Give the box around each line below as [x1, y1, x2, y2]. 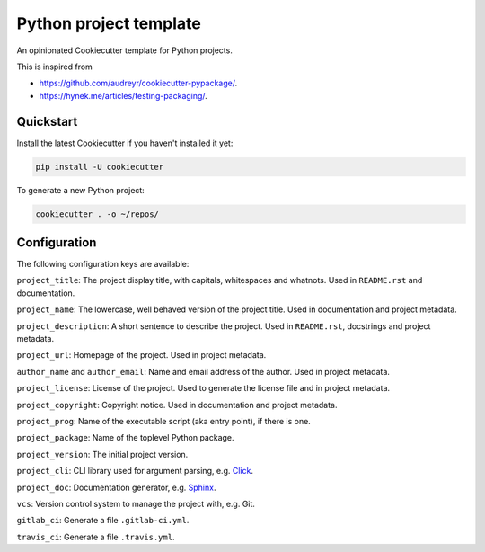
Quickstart [16, 113, 78, 129]
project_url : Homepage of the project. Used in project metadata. [16, 350, 267, 361]
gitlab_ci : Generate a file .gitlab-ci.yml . [16, 515, 190, 526]
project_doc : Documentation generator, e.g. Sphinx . [16, 482, 216, 493]
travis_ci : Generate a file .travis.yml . [16, 531, 175, 542]
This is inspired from [16, 61, 93, 72]
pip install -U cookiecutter [35, 162, 164, 172]
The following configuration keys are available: [16, 259, 190, 270]
